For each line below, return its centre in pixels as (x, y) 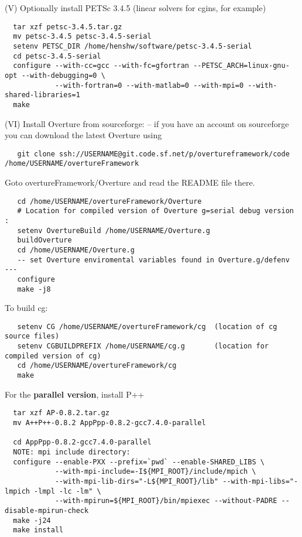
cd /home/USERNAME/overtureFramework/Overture (109, 201)
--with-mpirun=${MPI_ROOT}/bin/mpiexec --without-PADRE (166, 501)
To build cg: (26, 308)
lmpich (17, 491)
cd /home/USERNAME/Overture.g (76, 250)
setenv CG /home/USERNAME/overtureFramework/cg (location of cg (147, 326)
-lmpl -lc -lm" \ (68, 491)
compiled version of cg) (53, 356)
